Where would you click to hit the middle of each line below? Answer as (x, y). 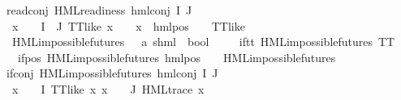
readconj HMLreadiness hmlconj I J (99, 10)
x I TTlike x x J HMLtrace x (108, 88)
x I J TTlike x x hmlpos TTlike (128, 25)
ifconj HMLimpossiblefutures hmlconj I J (112, 73)
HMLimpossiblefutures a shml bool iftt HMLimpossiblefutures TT (203, 42)
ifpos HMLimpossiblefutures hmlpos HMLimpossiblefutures (177, 57)
